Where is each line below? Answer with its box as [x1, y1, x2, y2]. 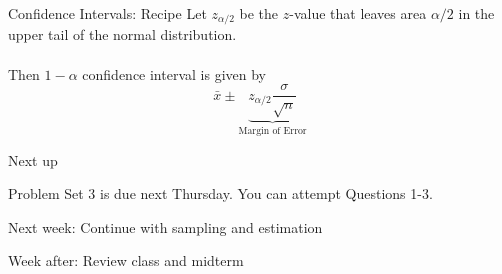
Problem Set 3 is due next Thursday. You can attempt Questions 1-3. [8, 183, 433, 204]
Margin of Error [238, 125, 307, 136]
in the [458, 3, 495, 23]
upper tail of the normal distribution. [8, 24, 237, 45]
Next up [8, 149, 58, 170]
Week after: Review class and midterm [8, 250, 244, 271]
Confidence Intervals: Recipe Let [8, 3, 207, 23]
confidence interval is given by [82, 63, 266, 84]
